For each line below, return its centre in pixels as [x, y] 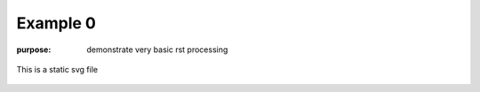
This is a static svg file [57, 69]
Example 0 [56, 23]
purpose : [34, 50]
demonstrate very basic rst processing [157, 50]
